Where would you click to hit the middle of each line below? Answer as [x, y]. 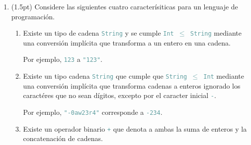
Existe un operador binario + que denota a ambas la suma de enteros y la [135, 128]
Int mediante [224, 76]
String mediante [216, 33]
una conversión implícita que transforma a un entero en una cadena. [127, 42]
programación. [33, 16]
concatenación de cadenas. [63, 138]
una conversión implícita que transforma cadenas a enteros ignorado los [132, 85]
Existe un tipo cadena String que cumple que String [105, 76]
